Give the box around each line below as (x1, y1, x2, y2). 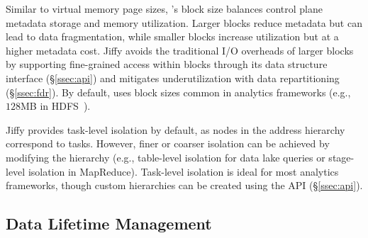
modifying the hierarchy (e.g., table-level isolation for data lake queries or (6, 149, 325, 164)
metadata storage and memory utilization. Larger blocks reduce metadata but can (6, 15, 362, 30)
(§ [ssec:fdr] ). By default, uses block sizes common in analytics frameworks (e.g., (6, 84, 351, 99)
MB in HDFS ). (21, 98, 91, 113)
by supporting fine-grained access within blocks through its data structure (6, 57, 328, 72)
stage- (328, 149, 355, 164)
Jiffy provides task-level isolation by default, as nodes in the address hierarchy (6, 122, 345, 137)
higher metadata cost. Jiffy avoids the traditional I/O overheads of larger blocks (6, 42, 354, 57)
